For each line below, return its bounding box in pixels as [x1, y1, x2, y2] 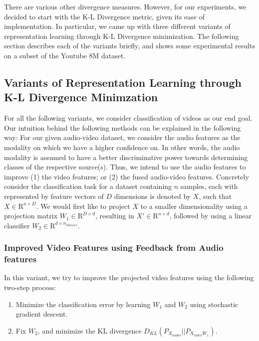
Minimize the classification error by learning [15, 299, 151, 309]
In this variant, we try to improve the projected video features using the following [4, 272, 254, 283]
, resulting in [95, 210, 134, 221]
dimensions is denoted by [114, 190, 191, 201]
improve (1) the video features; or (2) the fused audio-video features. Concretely [4, 171, 249, 181]
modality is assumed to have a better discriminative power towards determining [4, 152, 248, 162]
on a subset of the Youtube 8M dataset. [4, 50, 126, 60]
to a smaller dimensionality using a [140, 200, 248, 211]
